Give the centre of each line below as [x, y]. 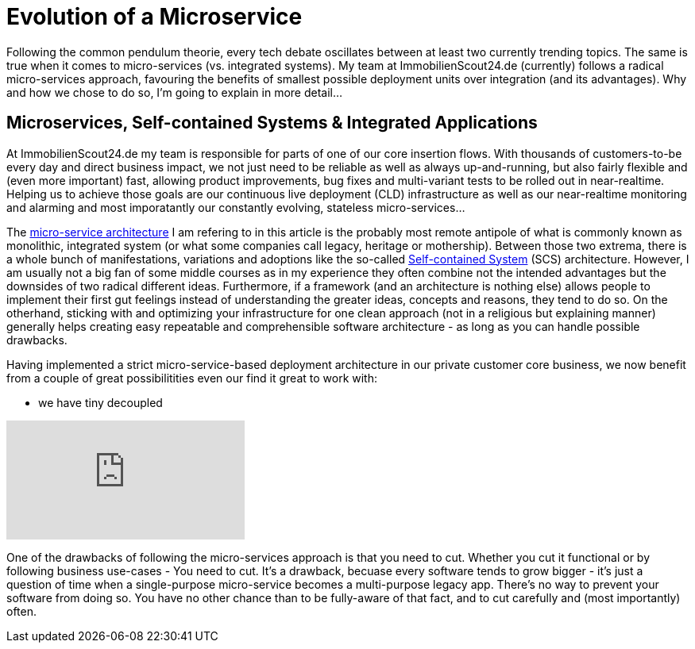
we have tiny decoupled [100, 402]
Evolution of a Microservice [154, 17]
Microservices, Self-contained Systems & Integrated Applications [272, 123]
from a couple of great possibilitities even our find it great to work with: [192, 378]
